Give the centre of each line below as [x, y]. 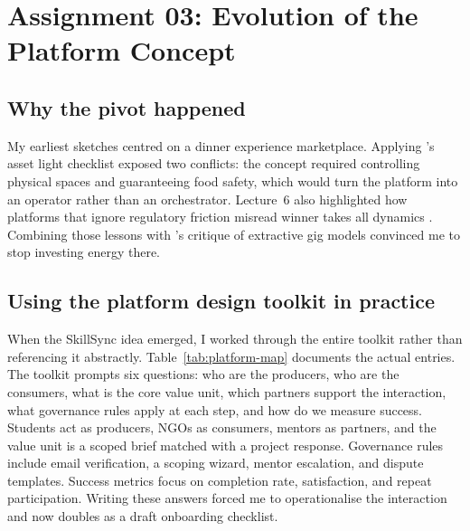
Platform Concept [122, 50]
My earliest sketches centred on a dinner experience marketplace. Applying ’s [221, 145]
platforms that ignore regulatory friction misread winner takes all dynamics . [220, 217]
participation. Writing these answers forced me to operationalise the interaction [227, 498]
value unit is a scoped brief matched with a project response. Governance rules [226, 445]
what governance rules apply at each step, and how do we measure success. [215, 409]
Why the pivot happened [127, 107]
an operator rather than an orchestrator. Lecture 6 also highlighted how [207, 199]
